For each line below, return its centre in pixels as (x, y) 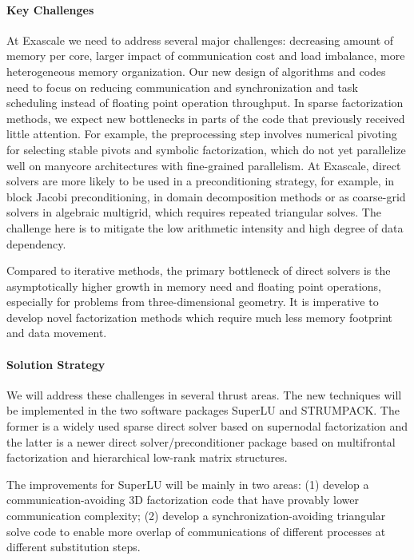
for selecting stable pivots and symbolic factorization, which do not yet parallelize (206, 149)
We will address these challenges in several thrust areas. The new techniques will (204, 394)
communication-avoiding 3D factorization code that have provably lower (183, 500)
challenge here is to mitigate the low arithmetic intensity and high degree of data (205, 227)
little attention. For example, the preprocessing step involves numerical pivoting (202, 134)
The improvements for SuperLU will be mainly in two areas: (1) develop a (188, 484)
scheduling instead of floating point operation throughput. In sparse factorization (205, 103)
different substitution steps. (74, 547)
